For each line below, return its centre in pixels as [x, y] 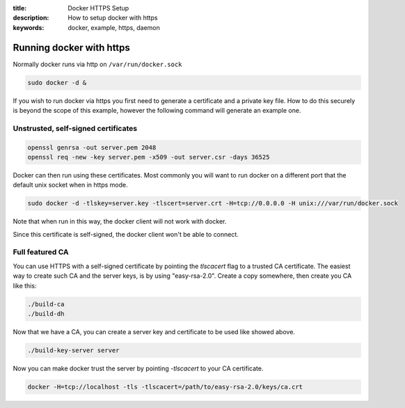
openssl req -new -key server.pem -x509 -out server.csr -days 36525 [149, 157]
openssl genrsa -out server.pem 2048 [92, 147]
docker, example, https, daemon [114, 27]
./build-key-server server [73, 350]
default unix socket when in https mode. [70, 185]
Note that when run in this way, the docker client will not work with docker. [120, 221]
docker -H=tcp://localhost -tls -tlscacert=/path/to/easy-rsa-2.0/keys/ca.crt [165, 387]
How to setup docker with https [113, 18]
